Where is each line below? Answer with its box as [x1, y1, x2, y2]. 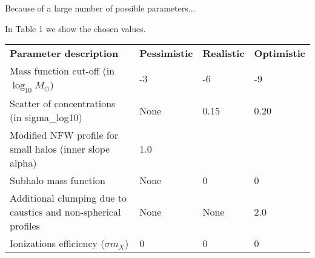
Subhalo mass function [10, 173, 105, 188]
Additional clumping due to [10, 191, 127, 205]
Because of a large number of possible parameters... [5, 2, 196, 14]
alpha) [10, 156, 37, 170]
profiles [10, 219, 40, 233]
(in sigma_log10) [10, 110, 82, 125]
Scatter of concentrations [10, 96, 116, 111]
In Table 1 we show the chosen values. [5, 22, 146, 35]
